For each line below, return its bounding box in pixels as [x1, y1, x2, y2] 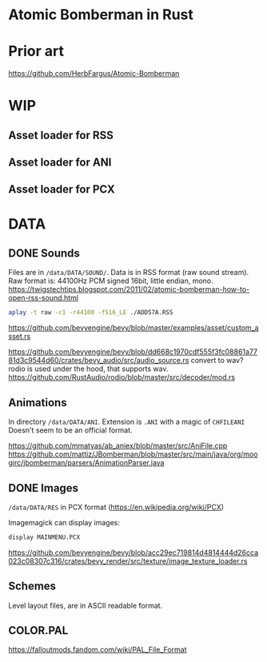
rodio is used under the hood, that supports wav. [8, 364, 169, 373]
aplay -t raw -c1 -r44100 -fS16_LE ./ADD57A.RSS [8, 309, 173, 317]
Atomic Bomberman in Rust [8, 6, 194, 24]
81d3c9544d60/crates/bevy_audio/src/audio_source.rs [8, 356, 189, 365]
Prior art [8, 42, 64, 61]
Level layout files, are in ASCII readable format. [8, 600, 163, 610]
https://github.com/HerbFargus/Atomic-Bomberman [8, 69, 180, 78]
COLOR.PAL [8, 624, 69, 637]
